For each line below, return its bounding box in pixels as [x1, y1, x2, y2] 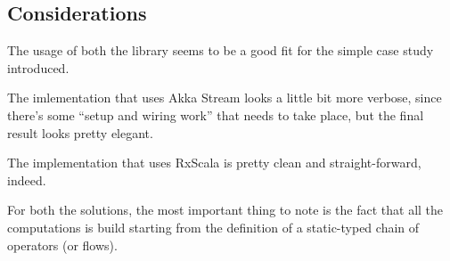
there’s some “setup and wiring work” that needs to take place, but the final [7, 105, 424, 124]
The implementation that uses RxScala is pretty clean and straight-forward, [7, 153, 421, 172]
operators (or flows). [7, 235, 118, 254]
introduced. [7, 58, 70, 77]
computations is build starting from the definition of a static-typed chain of [7, 217, 420, 236]
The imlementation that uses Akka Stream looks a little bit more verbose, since [7, 88, 442, 107]
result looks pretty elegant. [7, 123, 153, 142]
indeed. [7, 170, 46, 189]
